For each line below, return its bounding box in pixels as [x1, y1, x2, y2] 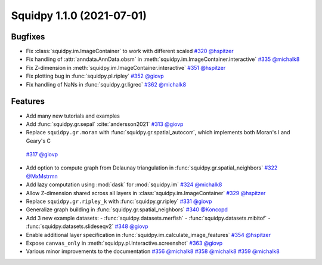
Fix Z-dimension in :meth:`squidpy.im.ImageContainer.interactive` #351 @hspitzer [26, 64, 226, 71]
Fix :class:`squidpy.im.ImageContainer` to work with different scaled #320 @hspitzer [26, 48, 234, 55]
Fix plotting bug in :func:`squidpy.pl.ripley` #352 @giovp [26, 72, 164, 80]
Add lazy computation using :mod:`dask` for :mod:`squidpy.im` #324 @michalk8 [26, 181, 222, 188]
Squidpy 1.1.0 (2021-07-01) [11, 9, 147, 22]
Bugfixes [11, 32, 45, 42]
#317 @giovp [26, 151, 58, 158]
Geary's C [26, 137, 51, 144]
